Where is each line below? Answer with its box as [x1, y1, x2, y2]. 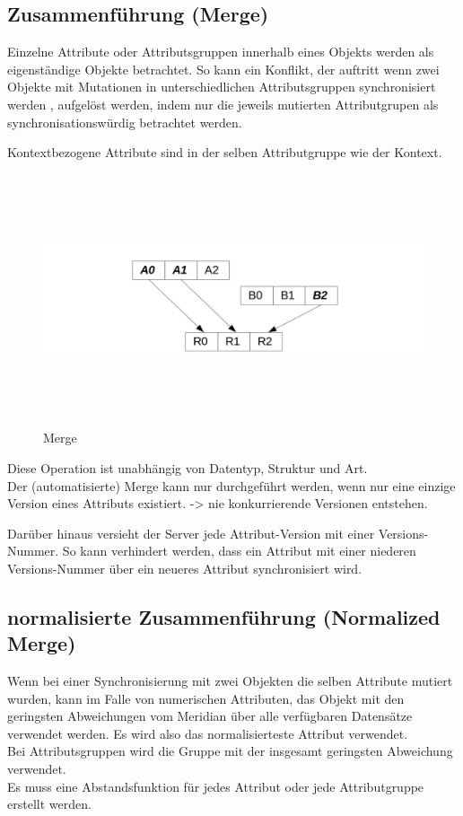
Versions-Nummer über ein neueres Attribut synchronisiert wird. [7, 558, 363, 577]
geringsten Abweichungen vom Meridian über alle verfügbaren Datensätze [7, 706, 413, 725]
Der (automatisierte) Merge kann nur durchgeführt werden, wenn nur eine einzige [7, 476, 456, 495]
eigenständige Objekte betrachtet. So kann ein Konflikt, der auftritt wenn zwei [7, 59, 440, 78]
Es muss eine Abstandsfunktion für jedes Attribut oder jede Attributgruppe [7, 777, 424, 795]
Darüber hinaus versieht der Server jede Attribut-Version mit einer [7, 523, 375, 542]
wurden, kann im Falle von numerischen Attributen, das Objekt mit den [7, 689, 405, 707]
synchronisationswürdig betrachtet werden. [7, 112, 242, 131]
